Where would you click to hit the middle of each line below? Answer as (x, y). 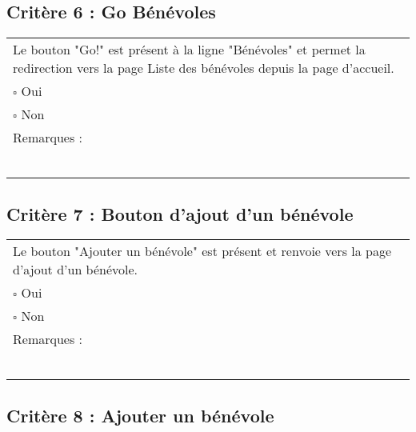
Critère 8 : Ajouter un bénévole (140, 415)
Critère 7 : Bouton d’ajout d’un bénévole (180, 213)
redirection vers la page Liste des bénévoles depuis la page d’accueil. (204, 68)
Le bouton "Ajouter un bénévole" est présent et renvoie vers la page (202, 251)
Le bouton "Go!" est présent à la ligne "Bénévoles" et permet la (189, 50)
